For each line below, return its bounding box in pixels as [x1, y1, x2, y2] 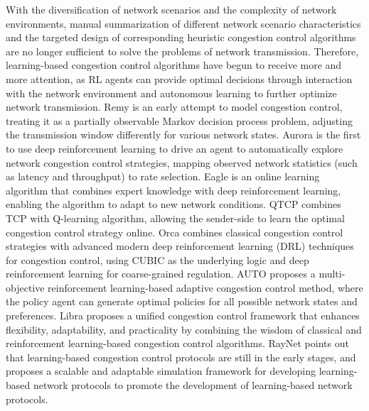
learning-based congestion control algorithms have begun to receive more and [6, 57, 342, 72]
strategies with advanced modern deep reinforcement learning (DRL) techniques [6, 239, 354, 253]
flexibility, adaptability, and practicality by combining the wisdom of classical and [6, 322, 362, 336]
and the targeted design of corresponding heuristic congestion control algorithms [6, 30, 356, 45]
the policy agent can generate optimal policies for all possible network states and [6, 294, 358, 309]
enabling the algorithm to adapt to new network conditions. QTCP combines [6, 197, 341, 212]
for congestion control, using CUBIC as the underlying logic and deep [6, 252, 309, 267]
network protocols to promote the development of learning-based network [33, 378, 353, 393]
